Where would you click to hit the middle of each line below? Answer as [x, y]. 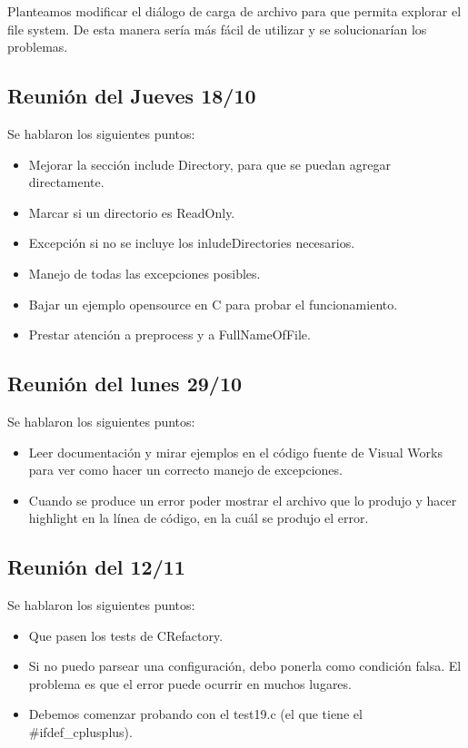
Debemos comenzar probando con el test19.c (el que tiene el [195, 714]
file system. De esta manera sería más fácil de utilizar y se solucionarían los [217, 29]
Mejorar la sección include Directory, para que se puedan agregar [209, 164]
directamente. [66, 182]
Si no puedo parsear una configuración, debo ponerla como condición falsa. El [245, 666]
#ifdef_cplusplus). [80, 732]
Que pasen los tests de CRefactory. [126, 635]
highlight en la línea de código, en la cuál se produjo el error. [199, 518]
